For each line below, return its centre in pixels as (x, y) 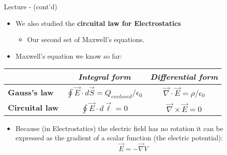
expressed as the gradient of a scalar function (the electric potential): (119, 138)
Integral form (104, 77)
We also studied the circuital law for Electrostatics (98, 23)
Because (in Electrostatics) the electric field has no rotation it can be (119, 128)
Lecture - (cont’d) (31, 6)
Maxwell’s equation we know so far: (69, 55)
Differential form (184, 77)
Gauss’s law (31, 92)
